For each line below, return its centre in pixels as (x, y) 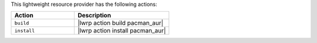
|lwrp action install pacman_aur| (122, 31)
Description (94, 16)
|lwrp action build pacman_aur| (120, 23)
